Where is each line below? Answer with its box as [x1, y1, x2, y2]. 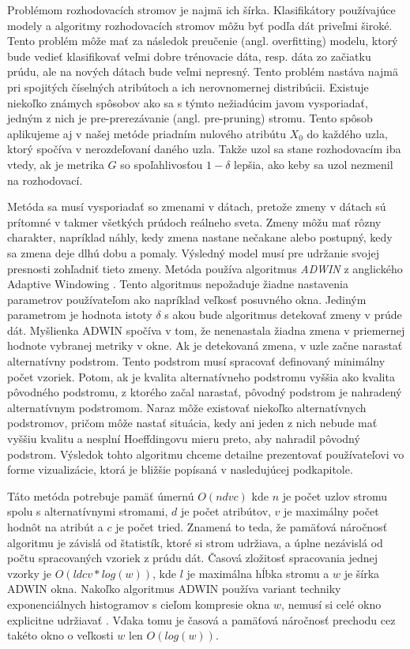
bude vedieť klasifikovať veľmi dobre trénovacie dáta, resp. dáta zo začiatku [7, 47, 371, 64]
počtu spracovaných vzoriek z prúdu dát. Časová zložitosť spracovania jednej [7, 550, 378, 566]
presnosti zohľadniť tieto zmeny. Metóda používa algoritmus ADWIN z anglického [7, 260, 403, 276]
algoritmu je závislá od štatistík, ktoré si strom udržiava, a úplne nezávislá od [7, 534, 383, 550]
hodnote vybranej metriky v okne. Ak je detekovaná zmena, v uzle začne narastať [7, 337, 403, 354]
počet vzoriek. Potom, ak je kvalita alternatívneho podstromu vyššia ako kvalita [7, 368, 395, 385]
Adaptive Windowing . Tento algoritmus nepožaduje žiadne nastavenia [7, 276, 348, 292]
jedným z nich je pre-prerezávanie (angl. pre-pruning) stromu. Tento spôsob [7, 110, 373, 126]
